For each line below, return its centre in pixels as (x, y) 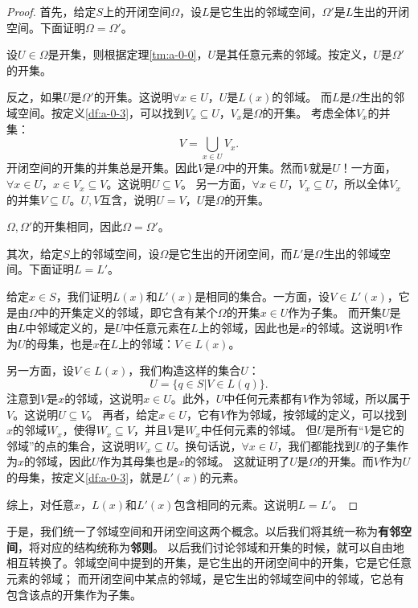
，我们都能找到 (316, 445)
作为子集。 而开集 (335, 312)
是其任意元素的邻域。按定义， (295, 54)
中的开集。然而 (263, 168)
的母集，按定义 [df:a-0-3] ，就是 (85, 477)
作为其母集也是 (139, 461)
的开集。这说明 (133, 97)
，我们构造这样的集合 (184, 370)
